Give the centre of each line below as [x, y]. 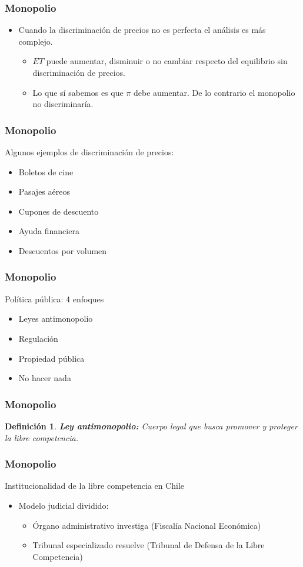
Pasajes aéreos [44, 191]
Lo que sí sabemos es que [78, 92]
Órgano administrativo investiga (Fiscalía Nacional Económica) [147, 525]
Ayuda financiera [49, 231]
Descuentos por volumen [63, 250]
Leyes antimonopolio [56, 318]
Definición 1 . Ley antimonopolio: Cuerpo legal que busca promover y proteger [151, 426]
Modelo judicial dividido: [64, 505]
